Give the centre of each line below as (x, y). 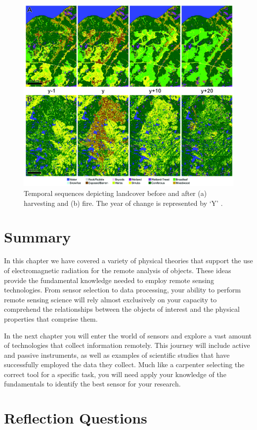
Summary (38, 237)
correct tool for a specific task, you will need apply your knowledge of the (115, 374)
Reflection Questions (76, 418)
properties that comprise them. (51, 318)
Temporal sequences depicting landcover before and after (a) (115, 193)
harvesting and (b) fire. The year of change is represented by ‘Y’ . (123, 203)
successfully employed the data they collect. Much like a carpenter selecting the (124, 364)
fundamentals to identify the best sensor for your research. (92, 384)
